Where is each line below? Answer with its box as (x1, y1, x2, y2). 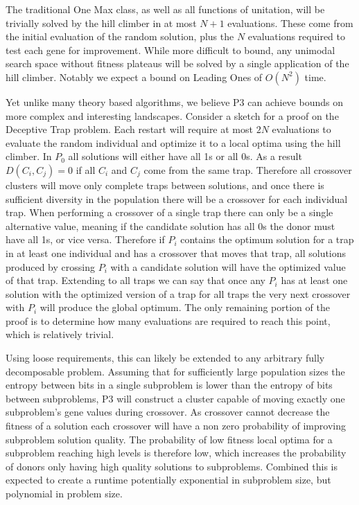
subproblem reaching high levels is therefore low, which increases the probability (6, 445, 347, 460)
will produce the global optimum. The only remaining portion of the (40, 300, 330, 314)
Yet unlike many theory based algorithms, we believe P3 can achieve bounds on (6, 94, 343, 109)
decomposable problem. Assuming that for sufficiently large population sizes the (6, 364, 345, 378)
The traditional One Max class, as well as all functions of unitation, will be (6, 2, 325, 16)
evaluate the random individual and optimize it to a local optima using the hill (6, 135, 341, 150)
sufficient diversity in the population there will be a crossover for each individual (6, 191, 348, 206)
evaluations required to (247, 29, 345, 44)
